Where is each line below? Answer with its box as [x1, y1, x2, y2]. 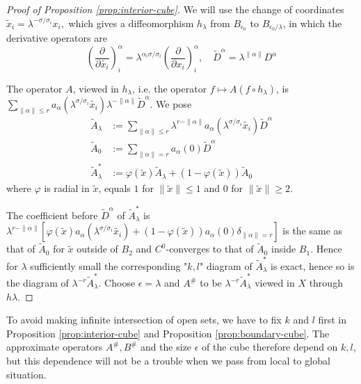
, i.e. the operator [132, 81, 207, 95]
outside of [77, 241, 118, 256]
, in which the [282, 15, 342, 30]
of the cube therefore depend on [202, 339, 338, 354]
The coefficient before [6, 207, 98, 222]
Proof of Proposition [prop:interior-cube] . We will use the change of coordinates [6, 2, 344, 16]
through [309, 275, 343, 290]
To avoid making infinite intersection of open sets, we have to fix [6, 312, 282, 327]
